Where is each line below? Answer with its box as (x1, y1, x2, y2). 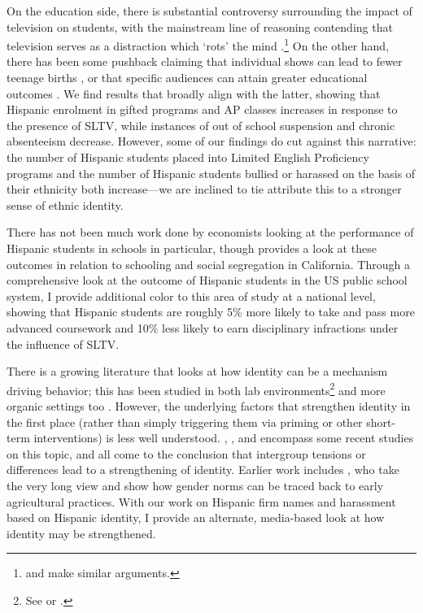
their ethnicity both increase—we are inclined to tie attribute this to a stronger (7, 180, 402, 198)
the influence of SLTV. (7, 335, 120, 352)
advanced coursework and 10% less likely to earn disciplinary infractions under (7, 319, 399, 336)
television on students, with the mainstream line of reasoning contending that (7, 18, 393, 35)
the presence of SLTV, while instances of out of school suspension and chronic (7, 116, 395, 133)
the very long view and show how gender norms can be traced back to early (7, 476, 384, 493)
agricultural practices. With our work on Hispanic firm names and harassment (7, 493, 396, 510)
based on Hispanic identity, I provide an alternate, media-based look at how (7, 509, 385, 526)
